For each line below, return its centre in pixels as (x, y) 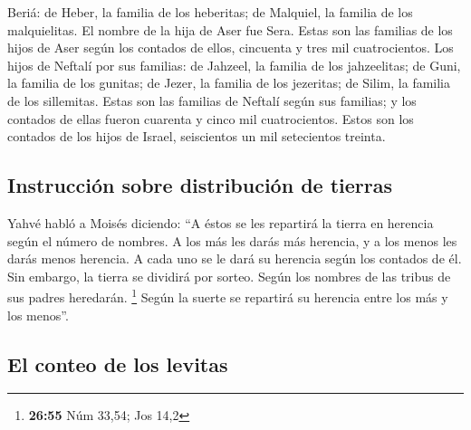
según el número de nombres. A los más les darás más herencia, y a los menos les (232, 240)
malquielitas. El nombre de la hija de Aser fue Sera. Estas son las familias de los (230, 29)
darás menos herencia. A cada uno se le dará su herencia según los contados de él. (235, 258)
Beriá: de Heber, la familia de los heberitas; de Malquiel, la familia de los (210, 12)
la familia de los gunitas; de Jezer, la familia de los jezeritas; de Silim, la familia (229, 83)
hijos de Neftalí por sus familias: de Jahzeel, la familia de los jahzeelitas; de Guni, (234, 65)
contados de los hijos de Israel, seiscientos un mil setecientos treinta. (197, 136)
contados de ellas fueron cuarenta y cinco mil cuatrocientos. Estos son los (211, 118)
